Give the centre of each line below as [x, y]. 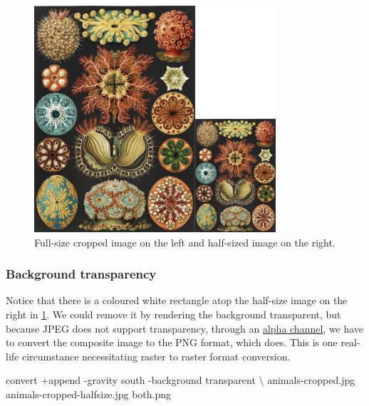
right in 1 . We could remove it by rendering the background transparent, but [173, 314]
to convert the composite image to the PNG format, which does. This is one [172, 342]
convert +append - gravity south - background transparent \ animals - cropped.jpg [181, 380]
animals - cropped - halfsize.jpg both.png [89, 394]
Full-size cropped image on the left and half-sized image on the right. [185, 242]
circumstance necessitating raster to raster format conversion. [156, 356]
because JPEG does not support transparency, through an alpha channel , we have [185, 328]
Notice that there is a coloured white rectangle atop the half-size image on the [177, 300]
